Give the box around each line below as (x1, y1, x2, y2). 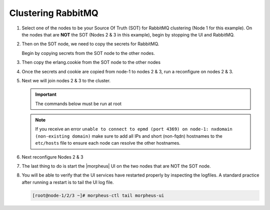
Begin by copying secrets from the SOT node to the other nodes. (21, 50, 155, 56)
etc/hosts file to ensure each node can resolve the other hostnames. (35, 140, 181, 146)
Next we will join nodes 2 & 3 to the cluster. (21, 77, 111, 83)
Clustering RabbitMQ (9, 7, 98, 18)
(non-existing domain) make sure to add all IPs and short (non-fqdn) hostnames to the (35, 133, 222, 139)
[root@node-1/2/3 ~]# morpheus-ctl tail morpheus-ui (32, 193, 164, 198)
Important (35, 91, 57, 97)
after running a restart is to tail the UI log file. (21, 179, 114, 185)
